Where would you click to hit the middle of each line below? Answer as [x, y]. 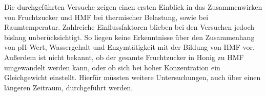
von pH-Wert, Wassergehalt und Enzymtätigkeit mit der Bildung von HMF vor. [129, 47]
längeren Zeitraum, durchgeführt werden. [69, 87]
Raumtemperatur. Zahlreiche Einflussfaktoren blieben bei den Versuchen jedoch [129, 27]
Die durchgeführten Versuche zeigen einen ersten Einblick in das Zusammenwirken [133, 7]
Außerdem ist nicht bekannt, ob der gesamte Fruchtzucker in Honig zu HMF [124, 57]
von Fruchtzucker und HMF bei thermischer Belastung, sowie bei [106, 17]
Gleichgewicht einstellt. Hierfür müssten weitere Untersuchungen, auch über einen [132, 77]
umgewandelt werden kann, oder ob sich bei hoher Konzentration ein [112, 67]
